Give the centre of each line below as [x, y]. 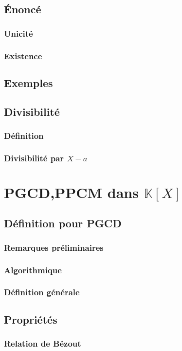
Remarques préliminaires [54, 247]
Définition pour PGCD [63, 223]
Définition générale [42, 292]
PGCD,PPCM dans [71, 192]
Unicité [18, 33]
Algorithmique [33, 270]
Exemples [28, 82]
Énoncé [23, 9]
